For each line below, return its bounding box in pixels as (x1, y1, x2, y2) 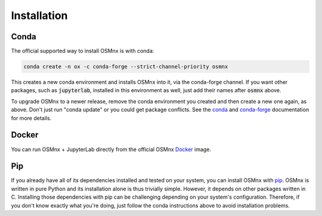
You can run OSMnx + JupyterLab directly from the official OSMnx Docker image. (11, 146, 212, 153)
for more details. (11, 114, 52, 121)
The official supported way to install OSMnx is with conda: (11, 48, 154, 55)
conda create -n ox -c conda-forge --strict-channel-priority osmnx (23, 63, 228, 70)
